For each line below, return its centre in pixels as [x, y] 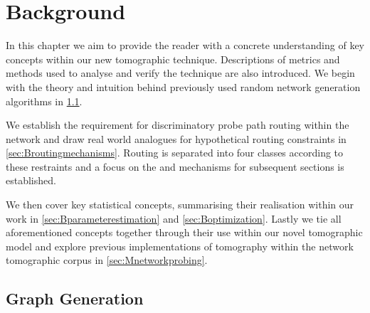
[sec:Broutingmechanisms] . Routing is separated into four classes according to [175, 153]
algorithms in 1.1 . [44, 101]
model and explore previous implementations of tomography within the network [180, 246]
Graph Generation [75, 298]
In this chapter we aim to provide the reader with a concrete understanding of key [185, 45]
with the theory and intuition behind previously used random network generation [183, 86]
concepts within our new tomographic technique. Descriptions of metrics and [173, 59]
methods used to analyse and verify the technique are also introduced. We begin [180, 73]
